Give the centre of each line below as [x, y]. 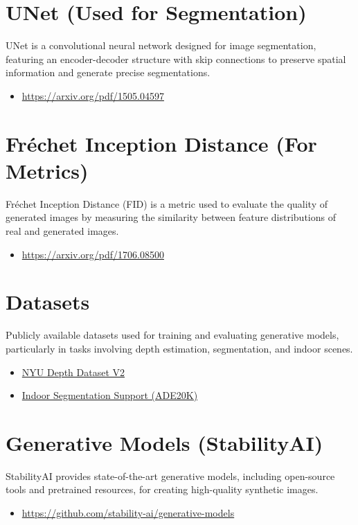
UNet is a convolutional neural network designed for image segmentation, [161, 45]
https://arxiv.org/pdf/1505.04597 [93, 95]
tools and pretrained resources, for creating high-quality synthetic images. [162, 489]
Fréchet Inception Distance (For [161, 143]
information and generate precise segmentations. [108, 72]
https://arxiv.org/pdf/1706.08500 [93, 254]
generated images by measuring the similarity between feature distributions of [171, 217]
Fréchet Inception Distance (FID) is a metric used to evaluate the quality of [167, 203]
